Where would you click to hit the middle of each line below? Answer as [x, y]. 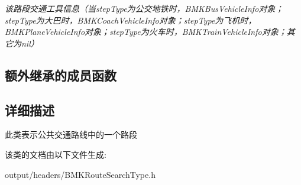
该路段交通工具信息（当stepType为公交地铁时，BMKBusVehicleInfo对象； [144, 8]
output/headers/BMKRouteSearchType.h [80, 174]
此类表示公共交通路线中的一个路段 [71, 134]
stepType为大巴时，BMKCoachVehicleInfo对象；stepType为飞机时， [131, 20]
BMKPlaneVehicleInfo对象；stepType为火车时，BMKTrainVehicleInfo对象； [146, 32]
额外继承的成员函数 [61, 75]
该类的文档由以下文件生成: [56, 154]
